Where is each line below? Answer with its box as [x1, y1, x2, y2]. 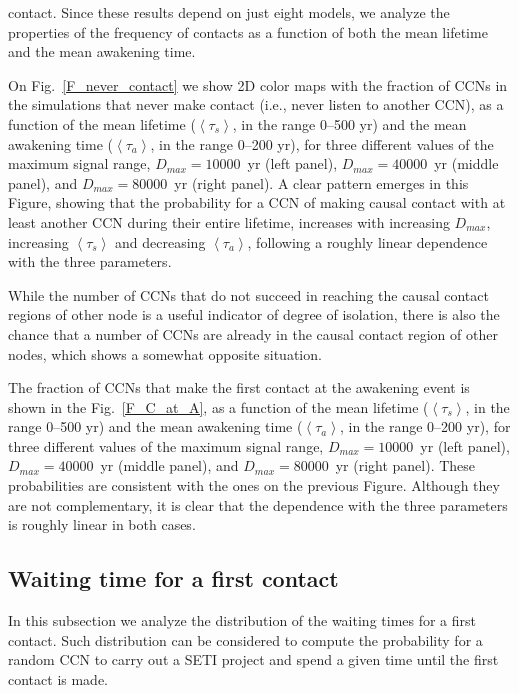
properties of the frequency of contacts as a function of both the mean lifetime [8, 21, 488, 42]
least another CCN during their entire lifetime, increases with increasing [8, 211, 450, 232]
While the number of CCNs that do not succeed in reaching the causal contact [8, 284, 489, 305]
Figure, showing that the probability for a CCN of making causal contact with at [8, 192, 506, 213]
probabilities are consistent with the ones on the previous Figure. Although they [8, 475, 500, 496]
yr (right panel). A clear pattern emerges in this [174, 172, 469, 193]
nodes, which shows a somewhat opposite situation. [8, 343, 322, 364]
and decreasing [115, 231, 206, 252]
